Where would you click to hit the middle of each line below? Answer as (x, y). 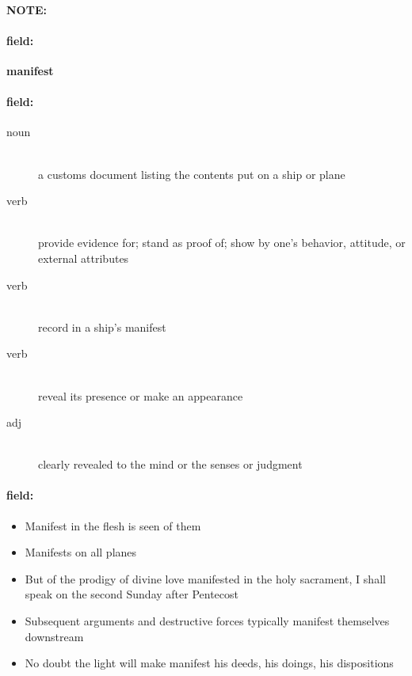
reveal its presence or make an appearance (141, 395)
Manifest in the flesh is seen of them (113, 525)
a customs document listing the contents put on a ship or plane (192, 174)
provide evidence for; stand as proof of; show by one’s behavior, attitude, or (222, 243)
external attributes (84, 258)
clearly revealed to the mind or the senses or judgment (170, 464)
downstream (54, 636)
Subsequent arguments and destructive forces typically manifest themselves (207, 621)
